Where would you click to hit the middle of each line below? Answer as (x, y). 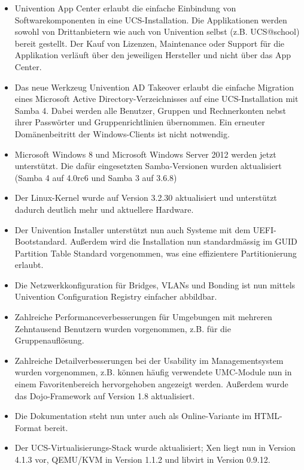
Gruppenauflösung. (49, 340)
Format (28, 427)
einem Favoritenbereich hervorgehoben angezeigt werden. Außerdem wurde (151, 384)
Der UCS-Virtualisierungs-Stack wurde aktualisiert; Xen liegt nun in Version (155, 448)
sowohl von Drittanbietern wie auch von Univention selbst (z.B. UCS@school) (157, 31)
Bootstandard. (41, 241)
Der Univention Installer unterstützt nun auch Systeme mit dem (133, 229)
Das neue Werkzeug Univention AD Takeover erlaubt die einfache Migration (154, 87)
